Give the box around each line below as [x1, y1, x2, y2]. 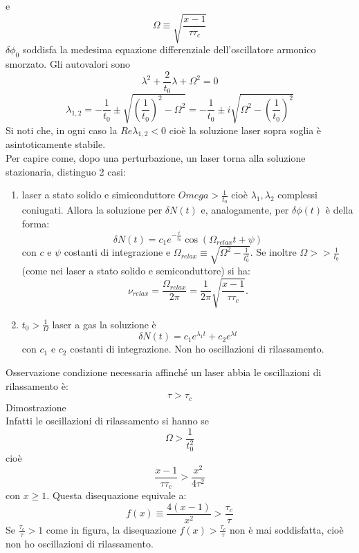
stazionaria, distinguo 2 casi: [6, 164, 126, 178]
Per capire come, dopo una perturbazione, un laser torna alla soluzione [6, 150, 306, 165]
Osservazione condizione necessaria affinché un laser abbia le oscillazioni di [6, 365, 322, 379]
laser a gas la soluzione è [52, 317, 156, 331]
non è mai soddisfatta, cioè [230, 522, 344, 536]
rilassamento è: [6, 378, 68, 393]
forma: [21, 216, 50, 230]
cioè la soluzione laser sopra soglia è [169, 122, 322, 137]
